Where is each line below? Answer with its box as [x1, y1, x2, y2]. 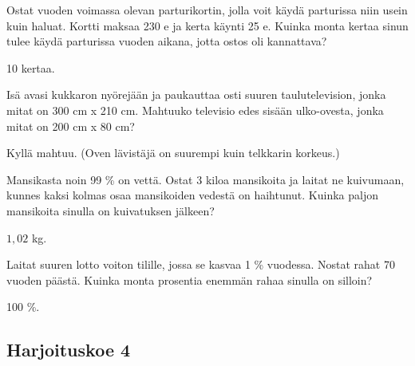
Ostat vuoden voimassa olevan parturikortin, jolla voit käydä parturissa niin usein [6, 2, 408, 18]
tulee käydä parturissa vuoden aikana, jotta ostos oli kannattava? [6, 33, 327, 49]
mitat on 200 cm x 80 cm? [6, 117, 135, 134]
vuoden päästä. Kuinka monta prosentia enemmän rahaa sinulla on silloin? [6, 271, 373, 288]
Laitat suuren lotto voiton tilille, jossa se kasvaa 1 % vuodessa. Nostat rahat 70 [6, 256, 395, 273]
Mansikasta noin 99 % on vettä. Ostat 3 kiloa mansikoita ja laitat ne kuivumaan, [6, 171, 405, 187]
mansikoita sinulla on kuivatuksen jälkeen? [6, 202, 215, 218]
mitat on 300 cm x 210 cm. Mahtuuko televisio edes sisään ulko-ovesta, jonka [6, 101, 384, 118]
